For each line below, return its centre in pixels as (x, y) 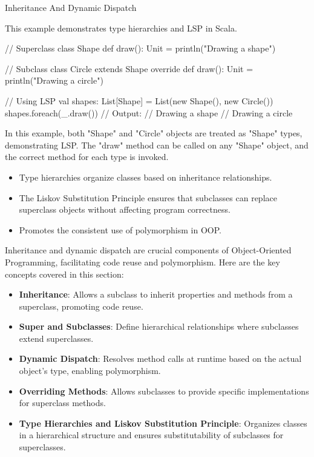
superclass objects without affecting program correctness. (125, 209)
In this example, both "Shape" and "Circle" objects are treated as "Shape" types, (154, 133)
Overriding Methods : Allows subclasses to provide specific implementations (164, 391)
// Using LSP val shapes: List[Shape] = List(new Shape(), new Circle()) (139, 100)
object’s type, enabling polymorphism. (90, 371)
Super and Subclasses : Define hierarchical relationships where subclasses (159, 326)
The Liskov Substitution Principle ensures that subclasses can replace (148, 197)
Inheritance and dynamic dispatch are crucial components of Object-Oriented (148, 250)
